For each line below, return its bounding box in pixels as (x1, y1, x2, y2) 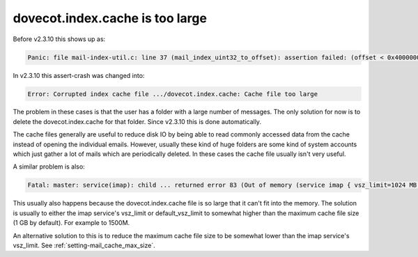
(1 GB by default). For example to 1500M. (13, 219, 130, 227)
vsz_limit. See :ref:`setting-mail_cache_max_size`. (13, 241, 156, 249)
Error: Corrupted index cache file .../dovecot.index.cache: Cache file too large (27, 90, 318, 98)
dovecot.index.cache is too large (13, 10, 207, 26)
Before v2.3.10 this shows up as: (13, 35, 106, 43)
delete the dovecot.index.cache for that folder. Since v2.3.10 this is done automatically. (13, 117, 261, 125)
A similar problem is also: (13, 162, 85, 171)
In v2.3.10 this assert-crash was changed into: (13, 71, 145, 79)
